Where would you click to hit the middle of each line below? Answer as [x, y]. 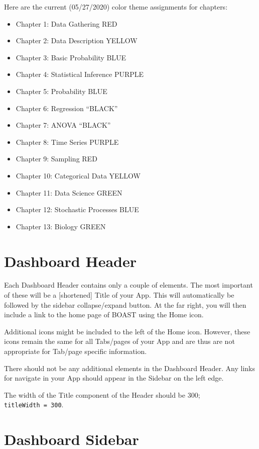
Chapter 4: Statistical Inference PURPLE [80, 74]
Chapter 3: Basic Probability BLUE [71, 57]
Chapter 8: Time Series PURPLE [67, 142]
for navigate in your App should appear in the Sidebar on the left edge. [114, 378]
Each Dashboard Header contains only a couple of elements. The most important [128, 285]
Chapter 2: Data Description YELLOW [77, 40]
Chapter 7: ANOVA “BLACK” [63, 125]
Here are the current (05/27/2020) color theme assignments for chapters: [116, 7]
